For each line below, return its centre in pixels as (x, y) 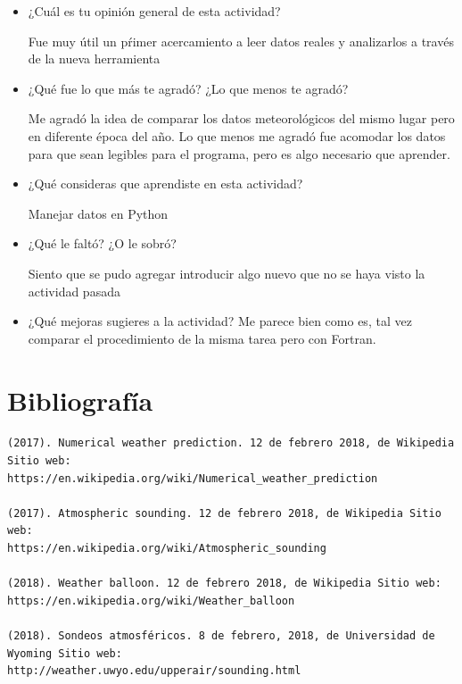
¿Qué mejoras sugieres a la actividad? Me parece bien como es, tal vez (220, 321)
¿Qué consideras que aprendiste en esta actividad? (165, 184)
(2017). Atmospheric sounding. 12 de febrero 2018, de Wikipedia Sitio (224, 513)
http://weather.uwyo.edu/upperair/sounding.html (154, 671)
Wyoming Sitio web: (65, 653)
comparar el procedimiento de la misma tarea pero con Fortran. (202, 338)
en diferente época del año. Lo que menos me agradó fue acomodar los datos (237, 135)
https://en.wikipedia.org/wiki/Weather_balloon (151, 601)
